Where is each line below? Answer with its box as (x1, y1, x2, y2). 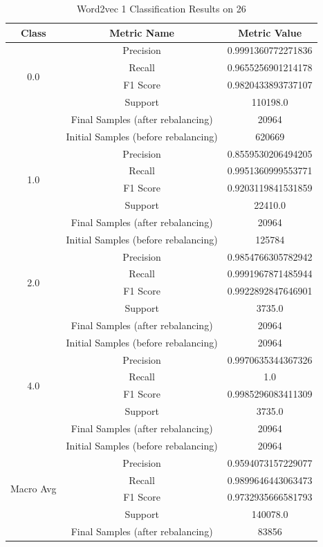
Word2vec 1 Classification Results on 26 (76, 1, 246, 15)
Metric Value (238, 25, 302, 39)
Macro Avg (10, 481, 57, 495)
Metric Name (109, 25, 174, 39)
